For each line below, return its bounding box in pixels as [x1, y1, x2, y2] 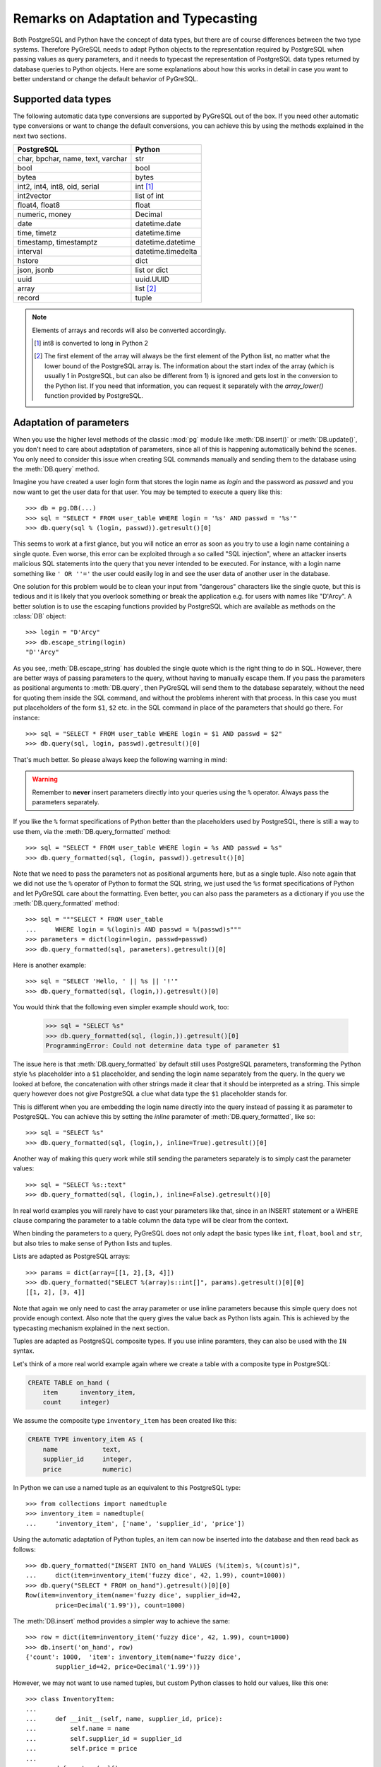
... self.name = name [25, 1725, 131, 1733]
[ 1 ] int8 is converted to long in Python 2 [34, 339, 148, 347]
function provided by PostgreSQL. [44, 391, 144, 399]
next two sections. [13, 131, 67, 140]
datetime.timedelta [135, 247, 198, 257]
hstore [17, 256, 39, 266]
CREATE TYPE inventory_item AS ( [28, 1436, 144, 1443]
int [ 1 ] [135, 182, 155, 192]
